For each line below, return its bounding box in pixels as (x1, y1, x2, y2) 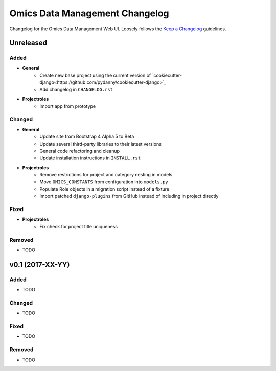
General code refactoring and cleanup (39, 148, 120, 154)
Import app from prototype (39, 103, 96, 109)
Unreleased (9, 39, 48, 48)
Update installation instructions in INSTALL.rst (39, 155, 141, 161)
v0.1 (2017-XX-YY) (9, 260, 70, 269)
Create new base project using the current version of (39, 72, 151, 79)
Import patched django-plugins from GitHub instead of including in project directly (39, 193, 219, 199)
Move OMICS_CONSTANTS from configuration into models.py (39, 179, 168, 185)
